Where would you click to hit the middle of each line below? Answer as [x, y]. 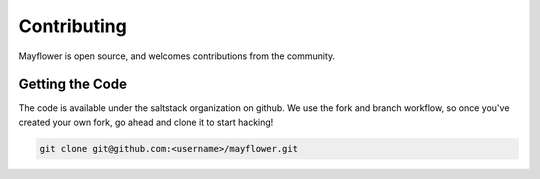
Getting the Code [72, 84]
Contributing [72, 26]
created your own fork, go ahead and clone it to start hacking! [146, 122]
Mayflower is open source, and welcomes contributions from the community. [177, 56]
